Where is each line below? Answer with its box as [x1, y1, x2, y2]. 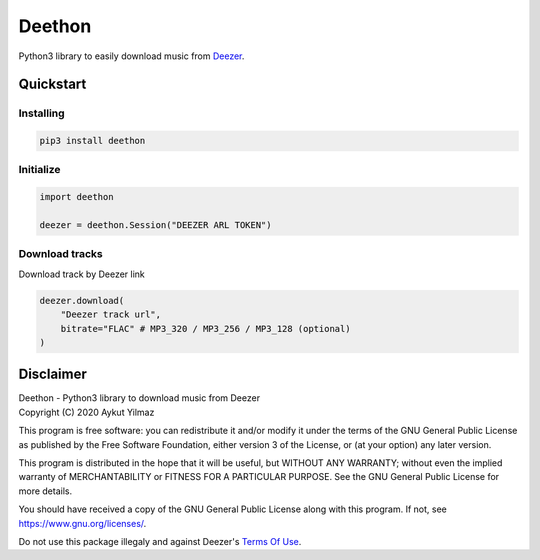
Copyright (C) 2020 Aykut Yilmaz [18, 406, 155, 418]
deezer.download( [39, 295, 125, 306]
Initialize [18, 163, 61, 177]
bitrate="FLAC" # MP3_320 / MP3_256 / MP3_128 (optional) [60, 323, 351, 334]
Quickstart [18, 76, 87, 93]
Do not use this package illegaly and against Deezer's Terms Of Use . [18, 535, 302, 547]
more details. [18, 485, 73, 497]
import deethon [39, 191, 114, 203]
